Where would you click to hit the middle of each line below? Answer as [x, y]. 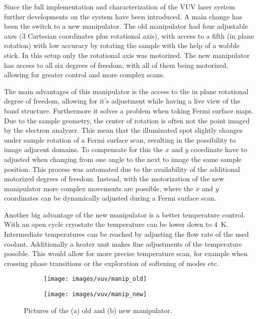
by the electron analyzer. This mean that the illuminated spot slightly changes [123, 130]
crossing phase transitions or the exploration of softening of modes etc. [111, 263]
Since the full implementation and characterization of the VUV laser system [120, 6]
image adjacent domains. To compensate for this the [84, 149]
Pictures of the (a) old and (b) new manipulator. [98, 310]
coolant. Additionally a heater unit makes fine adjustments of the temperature [123, 243]
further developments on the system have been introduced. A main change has [123, 16]
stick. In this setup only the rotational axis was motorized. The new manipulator [127, 55]
